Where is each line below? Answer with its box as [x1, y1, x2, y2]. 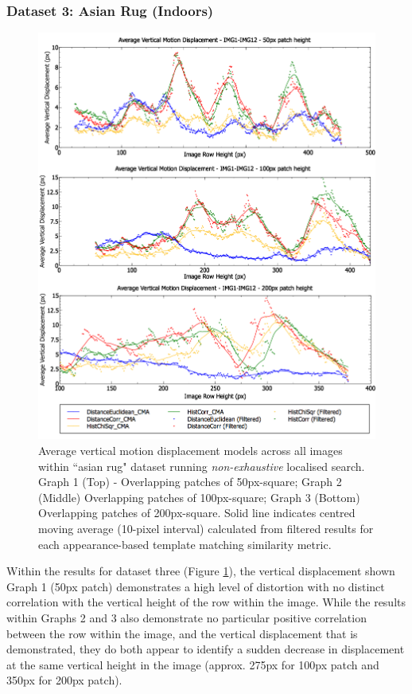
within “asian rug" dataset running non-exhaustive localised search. [38, 457, 365, 474]
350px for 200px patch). [6, 672, 122, 688]
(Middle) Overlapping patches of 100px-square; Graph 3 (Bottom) [38, 488, 360, 505]
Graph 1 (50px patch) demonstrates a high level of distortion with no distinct [6, 578, 385, 594]
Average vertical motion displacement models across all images [38, 442, 343, 458]
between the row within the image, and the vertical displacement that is [6, 625, 358, 641]
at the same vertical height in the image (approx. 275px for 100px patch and [6, 656, 379, 672]
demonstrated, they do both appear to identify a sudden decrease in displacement [6, 641, 405, 657]
